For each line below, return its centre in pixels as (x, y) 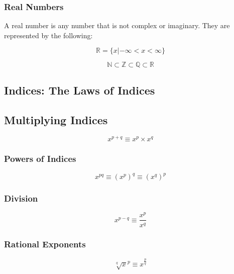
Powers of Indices (40, 159)
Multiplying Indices (56, 119)
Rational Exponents (45, 244)
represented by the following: (48, 35)
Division (21, 198)
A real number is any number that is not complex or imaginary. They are (117, 25)
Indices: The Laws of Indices (80, 90)
